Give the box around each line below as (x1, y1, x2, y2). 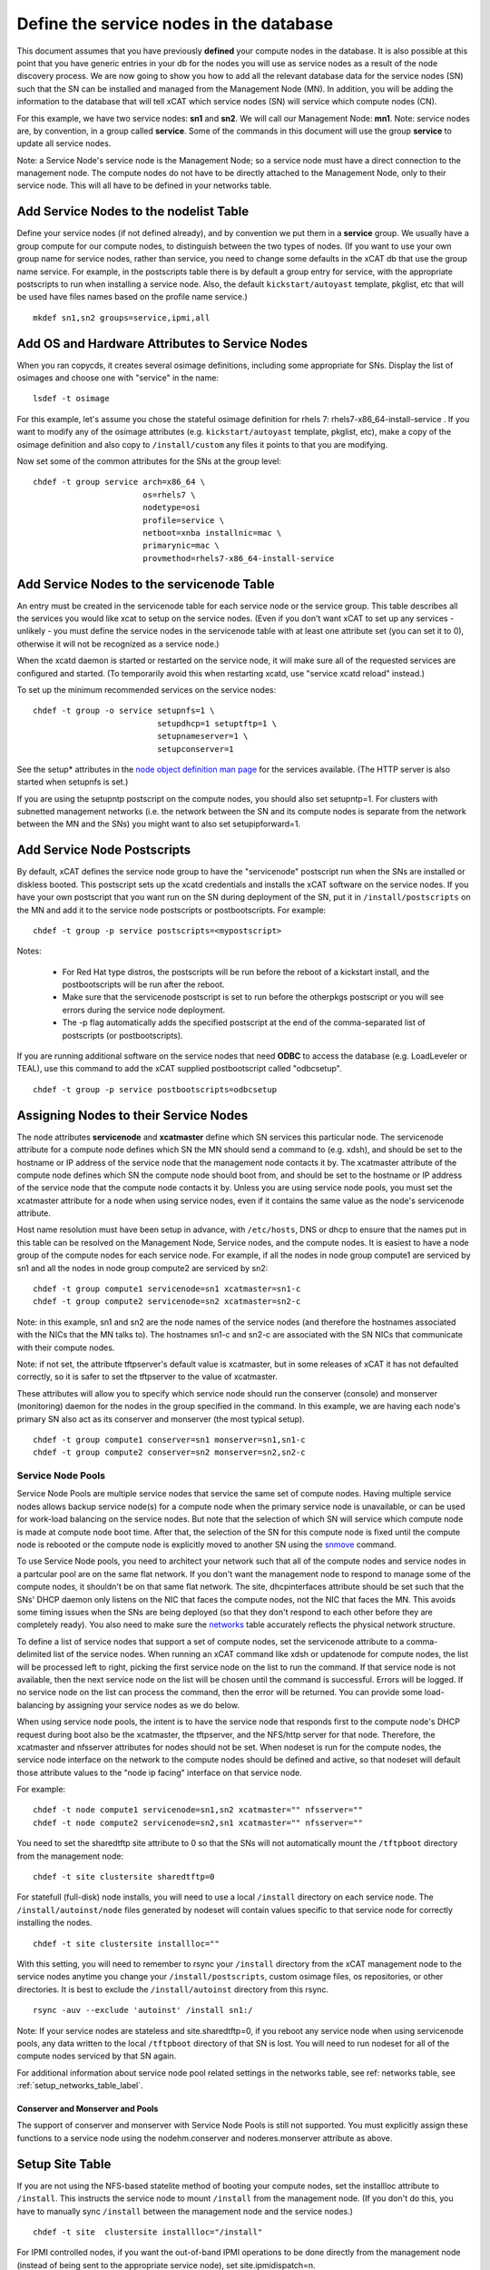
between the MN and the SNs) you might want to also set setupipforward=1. (16, 818, 301, 830)
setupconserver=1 (157, 744, 235, 754)
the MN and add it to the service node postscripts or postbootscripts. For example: (16, 904, 327, 915)
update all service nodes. (16, 138, 112, 149)
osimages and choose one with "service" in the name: (16, 372, 220, 383)
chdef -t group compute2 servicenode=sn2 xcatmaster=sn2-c (33, 1297, 301, 1307)
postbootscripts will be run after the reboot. (62, 979, 225, 990)
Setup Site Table (16, 2156, 112, 2172)
